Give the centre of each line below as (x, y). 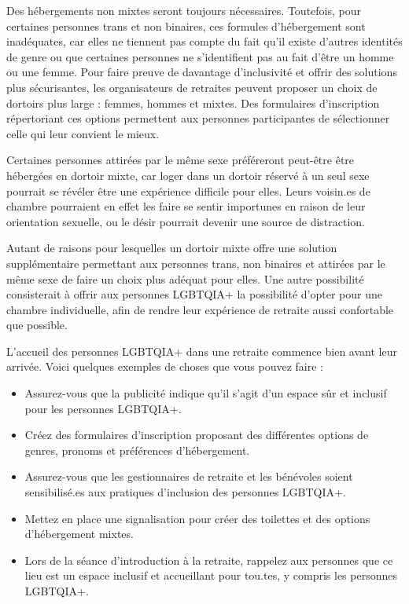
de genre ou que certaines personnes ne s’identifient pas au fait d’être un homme (200, 56)
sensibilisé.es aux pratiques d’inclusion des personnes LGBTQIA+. (185, 492)
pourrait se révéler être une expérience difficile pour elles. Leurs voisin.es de (188, 190)
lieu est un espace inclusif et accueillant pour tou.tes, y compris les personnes (211, 575)
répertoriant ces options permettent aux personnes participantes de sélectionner (198, 118)
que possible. (37, 325)
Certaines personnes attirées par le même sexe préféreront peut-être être (181, 160)
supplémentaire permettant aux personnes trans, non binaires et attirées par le (196, 263)
